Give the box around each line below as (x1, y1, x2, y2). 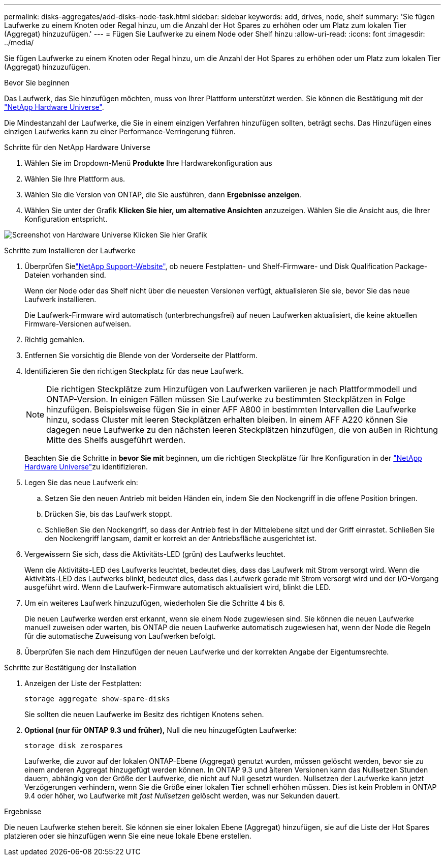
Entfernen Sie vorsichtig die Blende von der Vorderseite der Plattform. (24, 351, 258, 360)
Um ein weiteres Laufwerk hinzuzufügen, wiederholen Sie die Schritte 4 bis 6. (24, 599, 285, 607)
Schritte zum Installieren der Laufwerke (4, 246, 136, 255)
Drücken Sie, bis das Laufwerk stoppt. (45, 510, 172, 518)
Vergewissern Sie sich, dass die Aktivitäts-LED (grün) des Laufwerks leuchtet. (24, 550, 285, 558)
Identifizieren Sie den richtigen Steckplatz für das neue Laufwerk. (24, 367, 244, 375)
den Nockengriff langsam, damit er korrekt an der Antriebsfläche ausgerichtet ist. (45, 534, 317, 543)
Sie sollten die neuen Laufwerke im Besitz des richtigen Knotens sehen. (24, 710, 264, 719)
